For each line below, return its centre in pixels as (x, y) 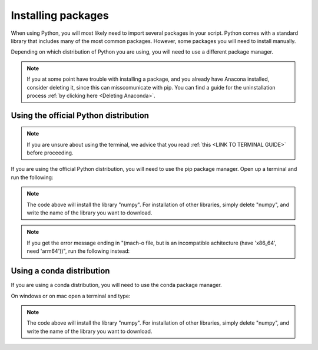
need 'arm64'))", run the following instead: (78, 251)
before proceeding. (50, 153)
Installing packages (60, 15)
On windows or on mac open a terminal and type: (71, 296)
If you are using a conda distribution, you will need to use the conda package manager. (116, 285)
